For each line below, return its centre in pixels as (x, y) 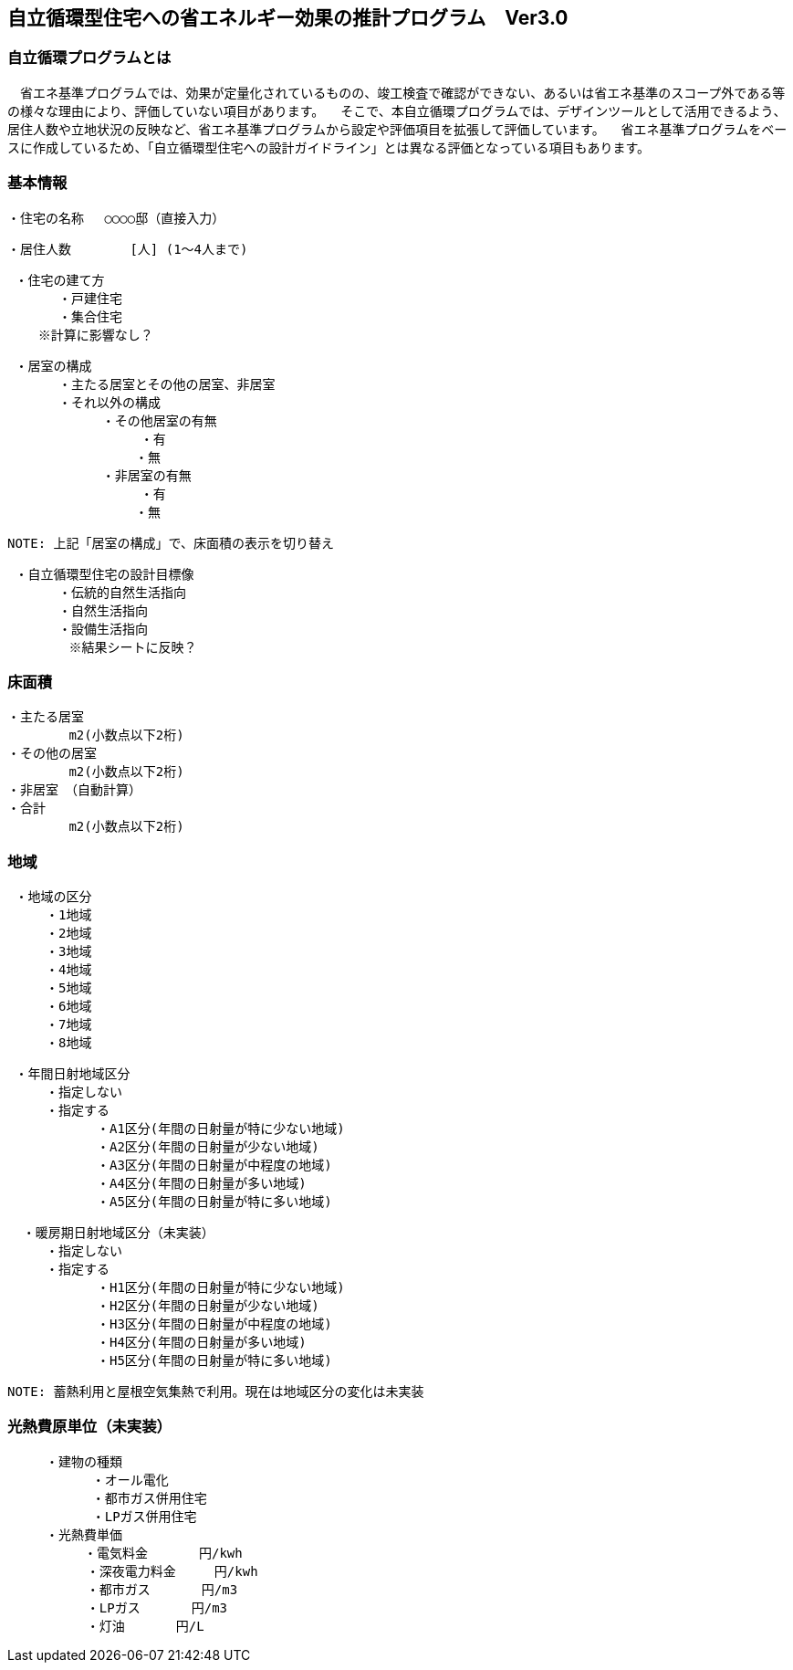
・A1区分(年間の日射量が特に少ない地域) (220, 1129)
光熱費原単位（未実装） (89, 1427)
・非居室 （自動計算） (74, 790)
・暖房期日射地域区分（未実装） (118, 1233)
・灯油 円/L (145, 1626)
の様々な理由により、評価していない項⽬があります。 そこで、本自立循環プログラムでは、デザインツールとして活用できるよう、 (397, 110)
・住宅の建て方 (60, 280)
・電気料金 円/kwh (163, 1553)
